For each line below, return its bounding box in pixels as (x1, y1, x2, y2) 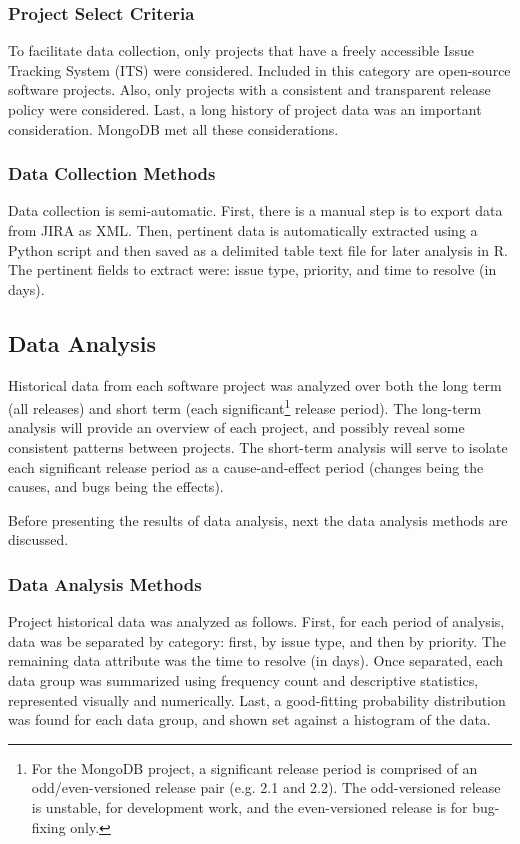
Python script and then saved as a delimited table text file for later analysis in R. (8, 239, 508, 260)
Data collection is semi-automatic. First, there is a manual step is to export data (8, 200, 503, 221)
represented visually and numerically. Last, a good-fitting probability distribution (8, 689, 506, 710)
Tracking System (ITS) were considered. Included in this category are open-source (8, 59, 511, 80)
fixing (31, 816, 66, 837)
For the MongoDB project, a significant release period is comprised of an (31, 757, 478, 778)
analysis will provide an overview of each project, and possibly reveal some (8, 417, 465, 438)
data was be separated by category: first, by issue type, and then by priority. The (8, 630, 506, 651)
